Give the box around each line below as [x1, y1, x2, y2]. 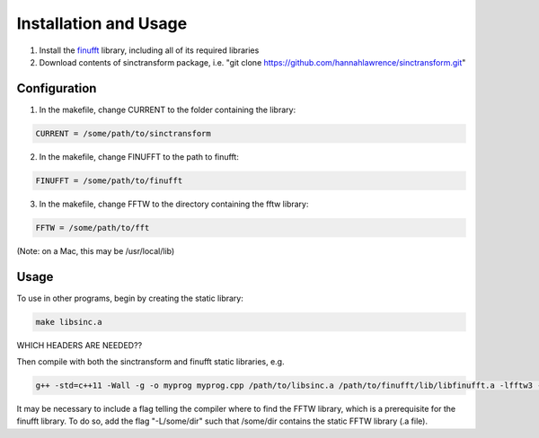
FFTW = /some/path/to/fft [35, 223, 150, 232]
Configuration [16, 81, 97, 96]
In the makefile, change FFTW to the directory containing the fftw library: [39, 198, 309, 209]
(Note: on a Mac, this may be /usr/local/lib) [16, 245, 175, 256]
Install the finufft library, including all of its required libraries [39, 45, 260, 56]
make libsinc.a [35, 317, 102, 327]
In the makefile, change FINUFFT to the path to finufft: [39, 151, 240, 162]
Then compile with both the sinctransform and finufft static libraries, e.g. [16, 356, 285, 367]
